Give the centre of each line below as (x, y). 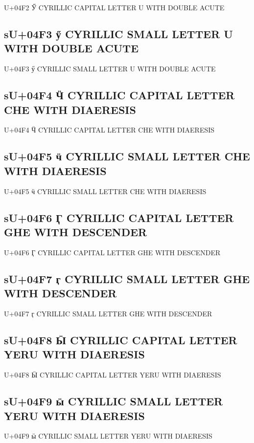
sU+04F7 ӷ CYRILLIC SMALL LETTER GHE (127, 278)
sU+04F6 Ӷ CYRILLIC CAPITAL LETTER (119, 217)
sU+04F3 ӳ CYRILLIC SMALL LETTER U (118, 33)
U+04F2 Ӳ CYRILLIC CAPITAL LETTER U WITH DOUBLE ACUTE (114, 7)
